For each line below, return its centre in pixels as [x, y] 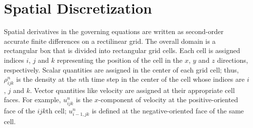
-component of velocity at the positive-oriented [168, 100]
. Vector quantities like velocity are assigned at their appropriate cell [132, 90]
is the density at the [46, 79]
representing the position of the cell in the [120, 60]
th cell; [56, 110]
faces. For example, [32, 100]
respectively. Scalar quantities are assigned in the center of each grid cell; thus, [121, 69]
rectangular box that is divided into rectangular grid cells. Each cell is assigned [122, 50]
